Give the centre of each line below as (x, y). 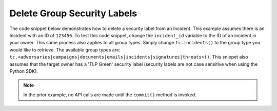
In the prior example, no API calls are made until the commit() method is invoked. (110, 95)
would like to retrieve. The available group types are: (65, 50)
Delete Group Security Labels (73, 13)
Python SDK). (24, 71)
